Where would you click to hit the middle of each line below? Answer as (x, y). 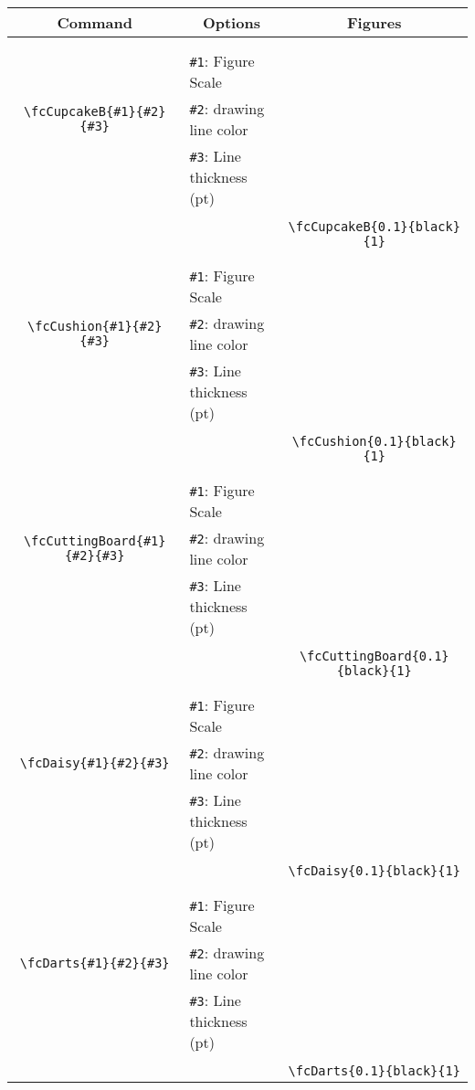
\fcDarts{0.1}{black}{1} (374, 1071)
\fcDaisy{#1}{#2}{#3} (95, 763)
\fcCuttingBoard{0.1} (374, 656)
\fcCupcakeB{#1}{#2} (95, 111)
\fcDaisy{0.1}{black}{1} (374, 871)
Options (231, 22)
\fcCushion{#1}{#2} (95, 326)
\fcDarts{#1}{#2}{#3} (95, 963)
